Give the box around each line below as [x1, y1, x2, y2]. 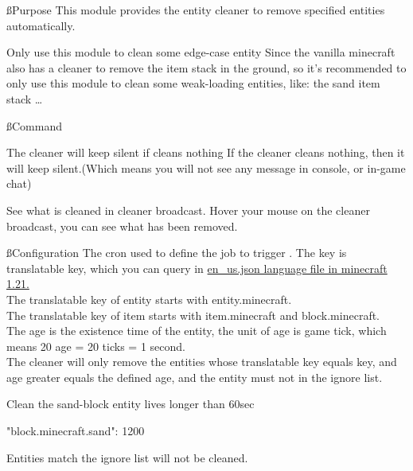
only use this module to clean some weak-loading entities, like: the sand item [6, 75, 380, 91]
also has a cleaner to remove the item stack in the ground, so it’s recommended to [6, 59, 407, 76]
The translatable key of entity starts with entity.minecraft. [6, 290, 292, 307]
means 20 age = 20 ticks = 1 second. [6, 337, 185, 354]
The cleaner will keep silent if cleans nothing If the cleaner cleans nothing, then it [6, 144, 405, 161]
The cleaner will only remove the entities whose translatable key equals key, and [6, 353, 397, 370]
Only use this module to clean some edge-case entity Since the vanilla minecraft [6, 44, 395, 60]
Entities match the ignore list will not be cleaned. [6, 449, 248, 465]
